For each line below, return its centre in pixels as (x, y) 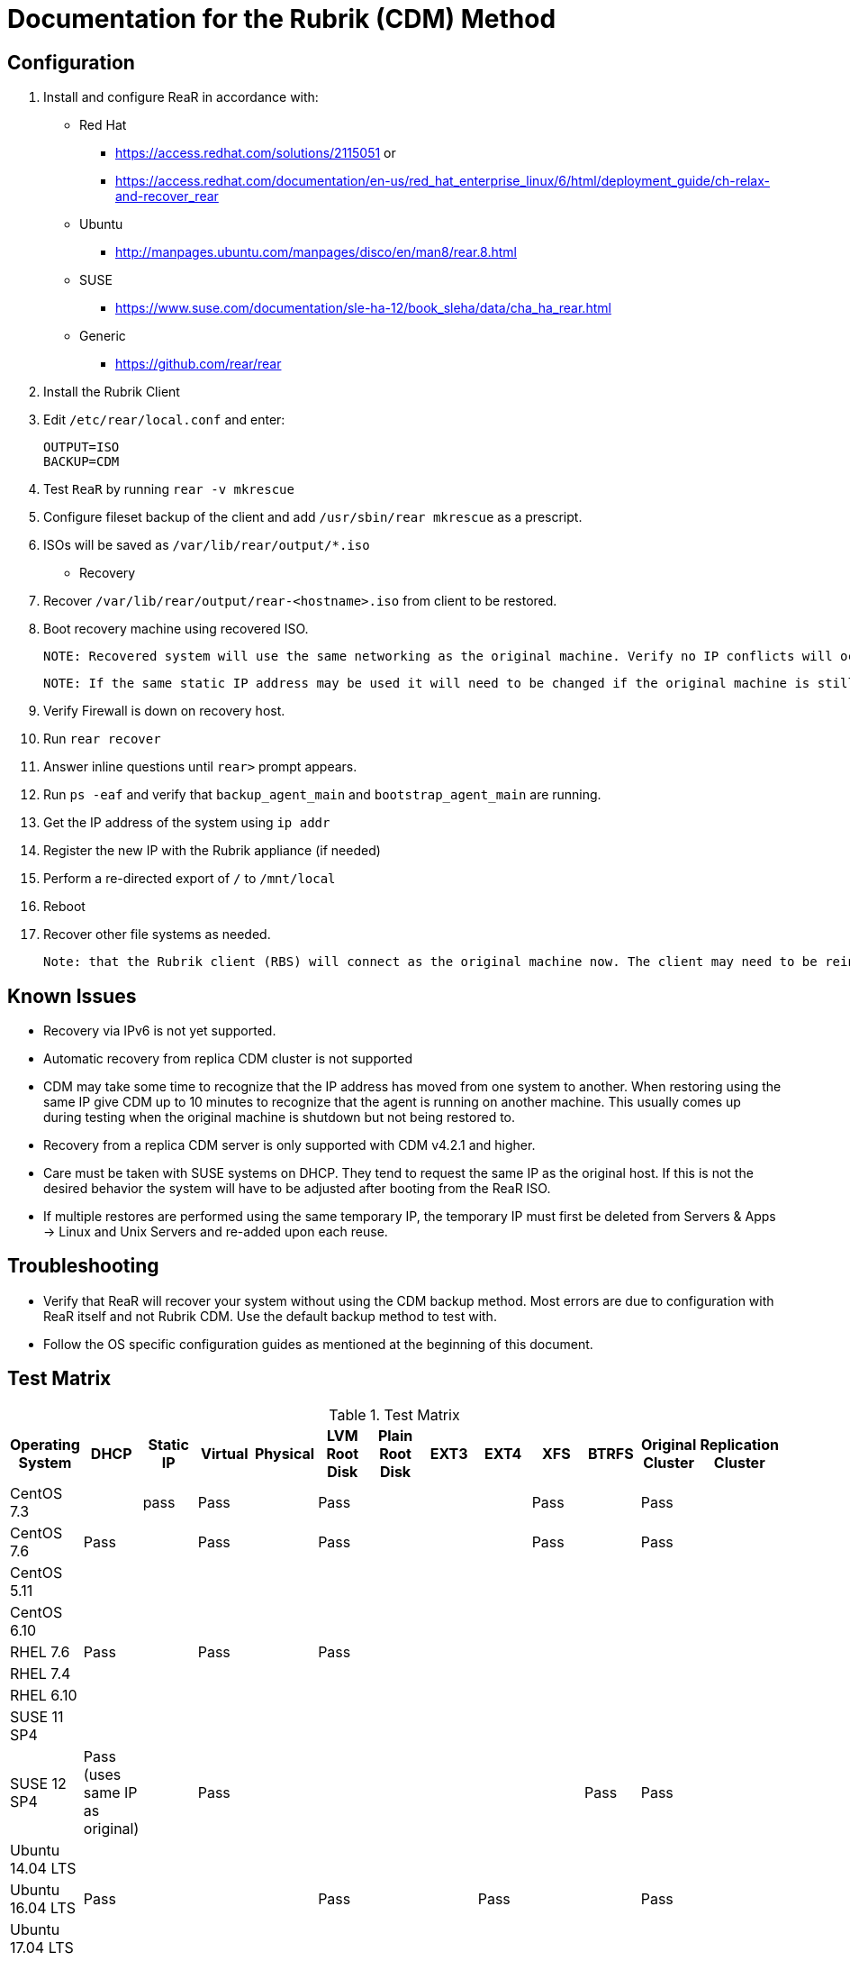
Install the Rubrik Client (112, 392)
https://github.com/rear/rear (199, 364)
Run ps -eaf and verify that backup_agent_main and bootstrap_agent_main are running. (322, 795)
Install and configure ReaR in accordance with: (181, 97)
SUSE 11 (37, 1716)
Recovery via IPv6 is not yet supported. (160, 1031)
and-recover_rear (167, 196)
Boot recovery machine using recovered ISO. (176, 629)
